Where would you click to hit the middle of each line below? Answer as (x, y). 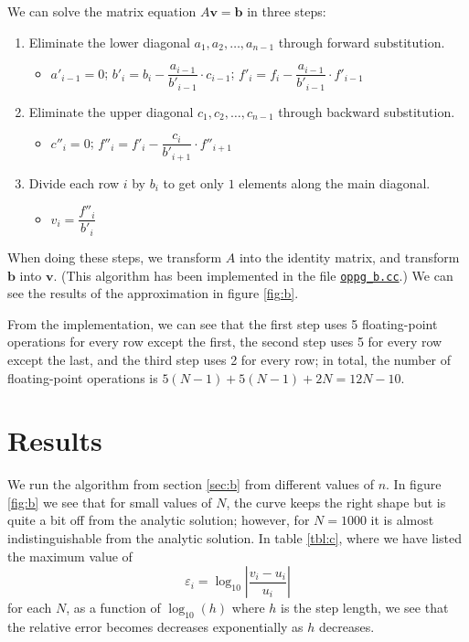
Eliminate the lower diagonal (109, 42)
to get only (193, 182)
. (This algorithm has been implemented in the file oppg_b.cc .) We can (253, 275)
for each (30, 608)
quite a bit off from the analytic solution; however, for (159, 520)
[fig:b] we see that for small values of (110, 502)
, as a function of (113, 608)
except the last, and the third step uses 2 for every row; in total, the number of (229, 359)
